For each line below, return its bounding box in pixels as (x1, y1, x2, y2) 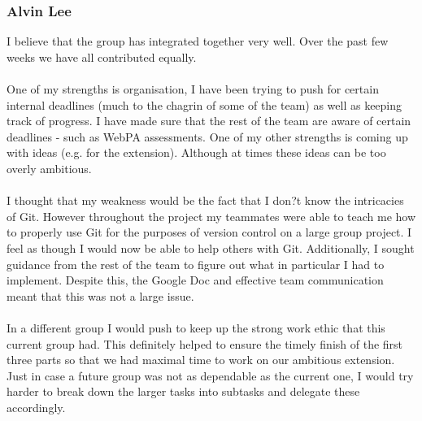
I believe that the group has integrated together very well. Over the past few (7, 33, 389, 50)
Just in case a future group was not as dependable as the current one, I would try (7, 367, 414, 384)
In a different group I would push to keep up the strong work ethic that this (7, 319, 385, 336)
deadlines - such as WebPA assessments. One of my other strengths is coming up (7, 128, 408, 145)
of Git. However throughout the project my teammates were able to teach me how (7, 207, 416, 224)
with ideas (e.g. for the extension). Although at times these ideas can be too (7, 144, 386, 161)
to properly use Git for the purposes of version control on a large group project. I (7, 224, 412, 241)
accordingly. (7, 398, 66, 415)
